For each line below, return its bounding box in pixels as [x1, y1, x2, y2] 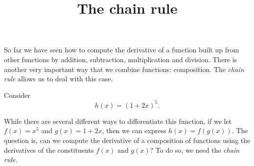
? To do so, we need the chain [150, 144, 240, 155]
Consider [4, 90, 30, 100]
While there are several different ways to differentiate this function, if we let [4, 116, 232, 126]
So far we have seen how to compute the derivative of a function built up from [4, 45, 239, 55]
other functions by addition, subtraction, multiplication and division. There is [4, 54, 237, 64]
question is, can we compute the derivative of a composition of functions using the [4, 135, 251, 145]
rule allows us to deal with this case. [4, 73, 113, 84]
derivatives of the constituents [4, 144, 94, 155]
